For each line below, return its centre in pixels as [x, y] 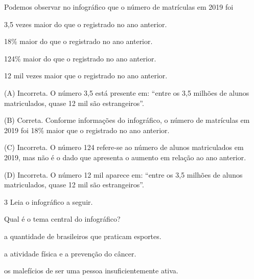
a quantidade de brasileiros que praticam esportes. [83, 236]
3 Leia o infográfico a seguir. [49, 201]
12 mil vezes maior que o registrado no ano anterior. [86, 76]
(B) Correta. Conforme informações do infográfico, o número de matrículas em [127, 120]
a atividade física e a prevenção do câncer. [70, 253]
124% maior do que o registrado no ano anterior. [80, 58]
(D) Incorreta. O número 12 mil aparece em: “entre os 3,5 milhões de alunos [123, 174]
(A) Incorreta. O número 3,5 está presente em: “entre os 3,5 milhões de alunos [127, 92]
